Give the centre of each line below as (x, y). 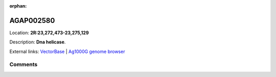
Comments (24, 65)
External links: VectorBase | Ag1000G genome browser (67, 52)
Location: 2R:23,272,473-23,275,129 (49, 33)
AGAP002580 (32, 20)
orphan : (18, 6)
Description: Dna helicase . (38, 42)
